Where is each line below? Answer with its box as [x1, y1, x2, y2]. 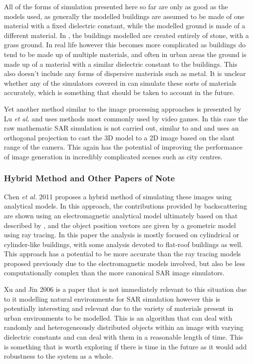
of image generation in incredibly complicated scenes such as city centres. [4, 151, 223, 161]
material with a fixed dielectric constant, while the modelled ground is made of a [4, 20, 245, 31]
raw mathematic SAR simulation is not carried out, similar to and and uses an [4, 123, 239, 133]
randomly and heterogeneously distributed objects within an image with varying [4, 322, 244, 332]
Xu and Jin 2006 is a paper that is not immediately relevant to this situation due [4, 284, 247, 294]
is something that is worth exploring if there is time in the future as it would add [4, 341, 247, 351]
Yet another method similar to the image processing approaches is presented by [4, 103, 241, 114]
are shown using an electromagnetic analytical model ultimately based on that [4, 210, 238, 220]
